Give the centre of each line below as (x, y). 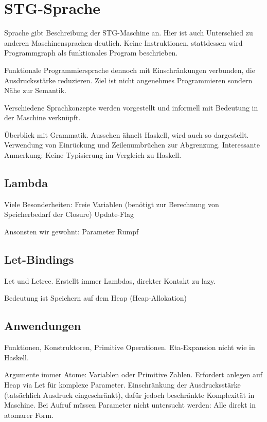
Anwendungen (43, 326)
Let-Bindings (39, 259)
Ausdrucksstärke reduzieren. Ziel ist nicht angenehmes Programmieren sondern (128, 80)
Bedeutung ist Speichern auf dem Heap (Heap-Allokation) (95, 298)
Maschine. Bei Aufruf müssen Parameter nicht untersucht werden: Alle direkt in (130, 405)
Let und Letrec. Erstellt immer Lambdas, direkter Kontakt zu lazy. (110, 280)
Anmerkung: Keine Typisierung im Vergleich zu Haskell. (93, 155)
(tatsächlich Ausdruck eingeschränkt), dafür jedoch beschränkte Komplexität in (129, 395)
